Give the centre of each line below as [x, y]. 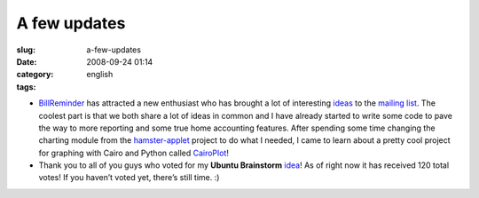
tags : [26, 87]
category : [35, 75]
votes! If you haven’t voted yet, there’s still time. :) [129, 178]
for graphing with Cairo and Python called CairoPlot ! [134, 153]
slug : [26, 50]
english [100, 75]
